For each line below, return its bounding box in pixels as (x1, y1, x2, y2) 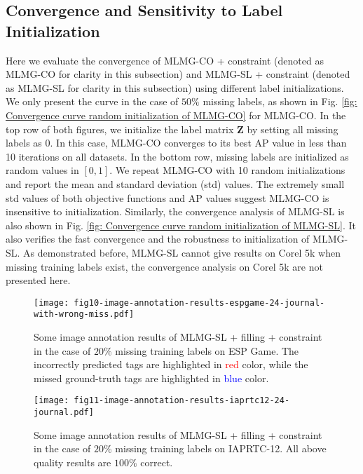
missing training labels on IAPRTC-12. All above (115, 441, 327, 456)
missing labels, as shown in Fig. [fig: (203, 94, 357, 109)
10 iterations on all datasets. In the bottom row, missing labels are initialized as (6, 149, 349, 163)
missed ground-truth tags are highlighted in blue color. (34, 370, 269, 385)
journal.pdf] (34, 407, 94, 418)
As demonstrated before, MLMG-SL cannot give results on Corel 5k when (23, 245, 341, 259)
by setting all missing (247, 121, 338, 136)
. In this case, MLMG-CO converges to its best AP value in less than (50, 135, 347, 150)
